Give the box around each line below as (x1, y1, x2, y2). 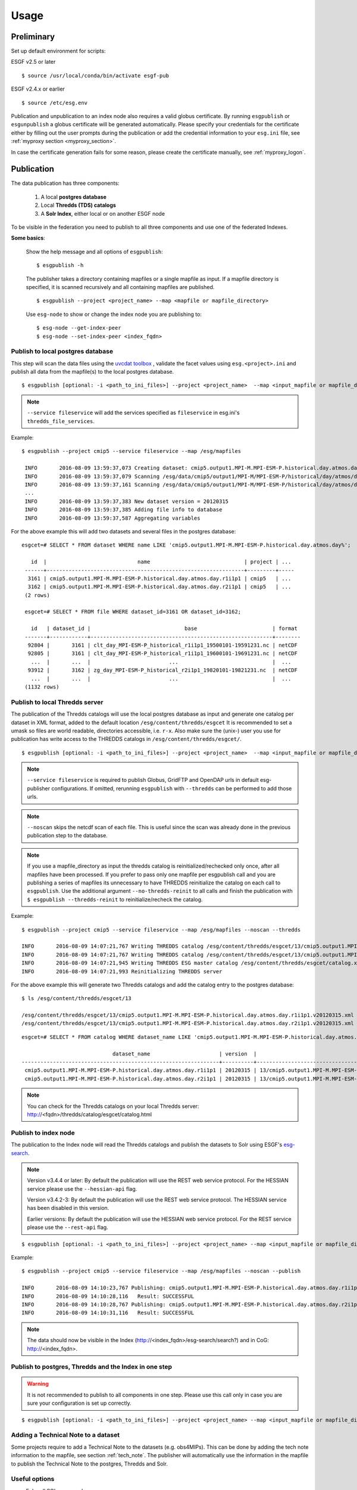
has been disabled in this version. (27, 1205, 109, 1212)
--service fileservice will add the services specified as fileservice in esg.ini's (27, 409, 240, 417)
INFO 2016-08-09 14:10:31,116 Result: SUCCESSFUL (21, 1309, 195, 1317)
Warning (27, 1380, 49, 1387)
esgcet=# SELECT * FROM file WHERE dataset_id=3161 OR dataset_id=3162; (24, 609, 242, 615)
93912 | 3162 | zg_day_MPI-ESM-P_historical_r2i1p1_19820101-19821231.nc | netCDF (27, 667, 297, 673)
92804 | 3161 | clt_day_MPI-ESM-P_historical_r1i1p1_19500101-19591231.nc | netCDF (27, 642, 297, 649)
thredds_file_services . (27, 417, 95, 424)
